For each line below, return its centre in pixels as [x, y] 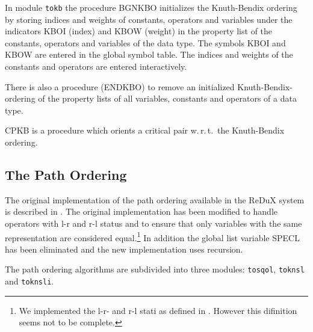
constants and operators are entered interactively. [96, 66]
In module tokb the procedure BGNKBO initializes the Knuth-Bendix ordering [151, 7]
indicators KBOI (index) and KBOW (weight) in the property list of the [139, 31]
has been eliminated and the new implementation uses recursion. [124, 249]
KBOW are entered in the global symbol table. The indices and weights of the [149, 54]
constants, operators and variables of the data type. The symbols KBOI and [145, 42]
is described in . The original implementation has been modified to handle [141, 211]
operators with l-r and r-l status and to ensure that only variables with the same [153, 223]
